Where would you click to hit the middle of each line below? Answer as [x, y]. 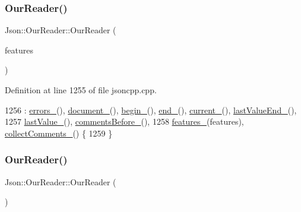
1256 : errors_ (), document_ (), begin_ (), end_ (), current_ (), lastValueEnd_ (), [151, 110]
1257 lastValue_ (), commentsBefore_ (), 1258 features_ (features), [124, 121]
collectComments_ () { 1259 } [59, 133]
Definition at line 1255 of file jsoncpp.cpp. [81, 90]
